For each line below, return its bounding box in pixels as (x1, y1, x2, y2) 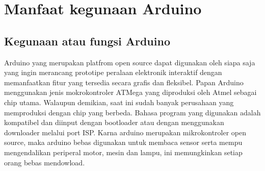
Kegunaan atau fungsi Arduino (4, 33, 170, 48)
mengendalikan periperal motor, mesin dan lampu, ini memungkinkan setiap (4, 146, 243, 157)
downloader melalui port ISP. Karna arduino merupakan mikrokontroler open (4, 127, 247, 137)
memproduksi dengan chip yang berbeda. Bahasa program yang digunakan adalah (4, 107, 261, 117)
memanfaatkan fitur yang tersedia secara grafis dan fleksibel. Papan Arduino (4, 77, 244, 87)
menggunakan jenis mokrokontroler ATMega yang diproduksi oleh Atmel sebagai (4, 87, 257, 97)
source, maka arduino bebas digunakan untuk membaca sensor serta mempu (4, 137, 243, 148)
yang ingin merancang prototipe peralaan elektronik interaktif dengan (4, 67, 222, 78)
